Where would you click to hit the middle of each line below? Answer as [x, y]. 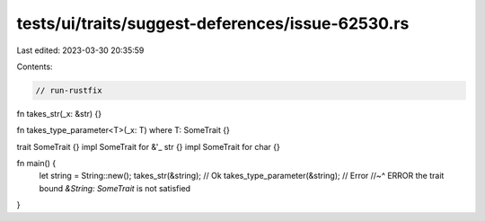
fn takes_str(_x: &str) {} [59, 113]
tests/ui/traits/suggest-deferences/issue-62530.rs [213, 23]
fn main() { [36, 164]
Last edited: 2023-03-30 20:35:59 [80, 50]
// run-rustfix [69, 90]
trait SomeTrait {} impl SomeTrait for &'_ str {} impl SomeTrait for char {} [148, 146]
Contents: [35, 66]
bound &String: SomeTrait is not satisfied [115, 188]
